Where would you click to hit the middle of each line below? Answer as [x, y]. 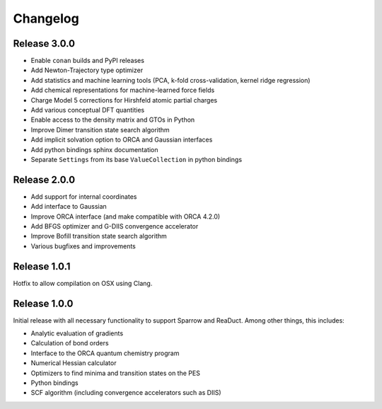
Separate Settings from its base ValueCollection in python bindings [137, 159]
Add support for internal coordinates [84, 196]
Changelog [46, 18]
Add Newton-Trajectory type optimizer [87, 70]
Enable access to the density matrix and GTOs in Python [113, 120]
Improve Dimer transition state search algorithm [100, 129]
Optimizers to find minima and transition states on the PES [116, 373]
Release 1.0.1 [42, 266]
